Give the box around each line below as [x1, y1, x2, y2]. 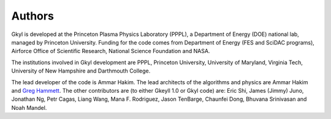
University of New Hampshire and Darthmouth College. [11, 67, 151, 74]
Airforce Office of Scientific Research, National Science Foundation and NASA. [11, 48, 210, 55]
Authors [11, 9, 55, 23]
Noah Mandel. [11, 104, 47, 111]
